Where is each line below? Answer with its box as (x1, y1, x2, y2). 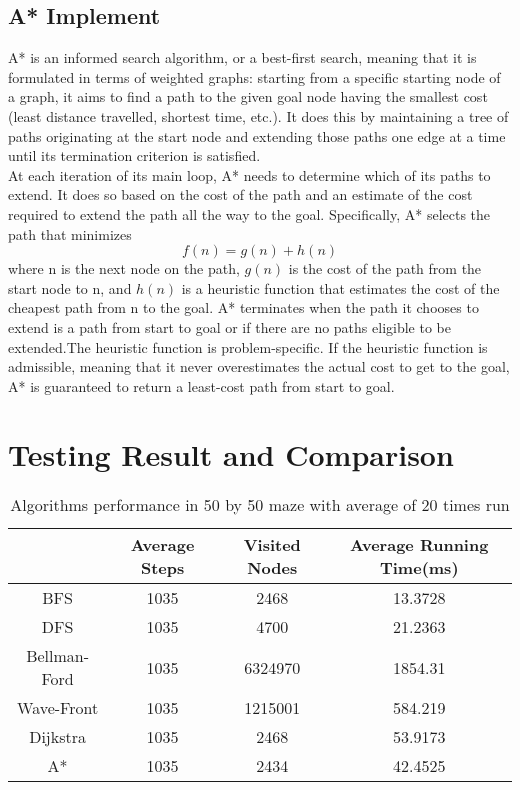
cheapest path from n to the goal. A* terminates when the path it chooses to (8, 297, 479, 318)
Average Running (350, 533, 489, 557)
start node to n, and (8, 277, 132, 298)
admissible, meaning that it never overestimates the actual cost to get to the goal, (8, 356, 510, 377)
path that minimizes (8, 223, 132, 244)
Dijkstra (29, 725, 87, 749)
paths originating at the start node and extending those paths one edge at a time (8, 125, 506, 146)
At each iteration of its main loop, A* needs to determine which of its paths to (8, 164, 491, 185)
